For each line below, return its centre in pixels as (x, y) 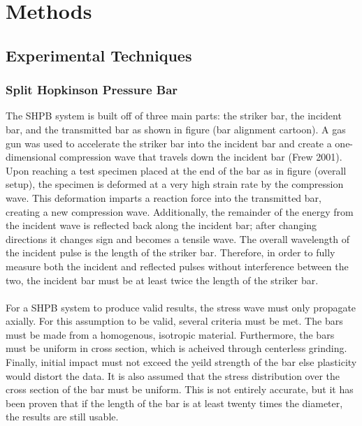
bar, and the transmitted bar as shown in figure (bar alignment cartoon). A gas (176, 129)
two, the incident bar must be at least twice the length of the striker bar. (162, 280)
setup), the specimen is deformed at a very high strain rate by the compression (175, 184)
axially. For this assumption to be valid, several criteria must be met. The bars (174, 321)
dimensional (31, 157)
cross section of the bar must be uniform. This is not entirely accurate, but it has (180, 389)
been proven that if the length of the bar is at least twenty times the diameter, (174, 403)
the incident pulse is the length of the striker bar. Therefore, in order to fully (171, 252)
